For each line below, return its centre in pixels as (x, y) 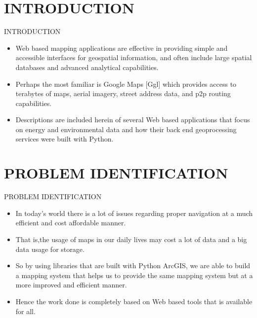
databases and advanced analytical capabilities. (87, 67)
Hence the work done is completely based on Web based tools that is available (134, 301)
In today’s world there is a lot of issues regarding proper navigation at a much (134, 213)
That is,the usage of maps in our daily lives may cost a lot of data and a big (131, 239)
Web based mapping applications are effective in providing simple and (122, 48)
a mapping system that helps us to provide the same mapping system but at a (134, 275)
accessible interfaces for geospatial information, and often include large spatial (134, 57)
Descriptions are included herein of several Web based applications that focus (133, 120)
